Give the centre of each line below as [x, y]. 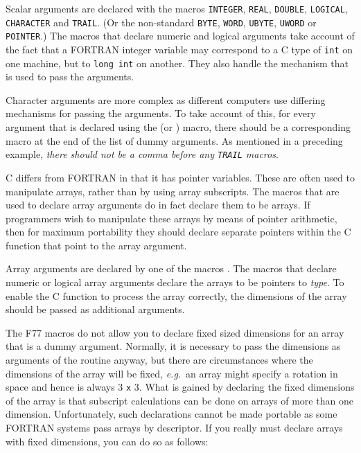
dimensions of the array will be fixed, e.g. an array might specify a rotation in [172, 373]
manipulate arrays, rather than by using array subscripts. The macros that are [173, 191]
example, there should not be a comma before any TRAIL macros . [142, 154]
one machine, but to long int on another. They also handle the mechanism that [177, 63]
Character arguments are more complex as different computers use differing [166, 99]
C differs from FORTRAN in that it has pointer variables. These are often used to [180, 177]
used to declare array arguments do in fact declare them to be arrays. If [158, 205]
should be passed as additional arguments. [95, 309]
